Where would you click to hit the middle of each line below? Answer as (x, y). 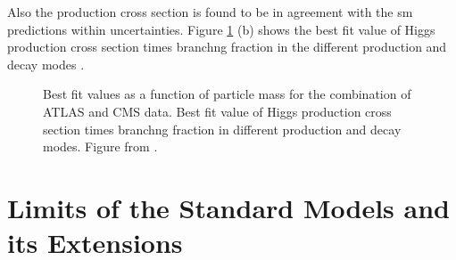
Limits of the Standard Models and (228, 207)
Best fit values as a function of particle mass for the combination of (227, 94)
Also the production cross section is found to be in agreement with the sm (210, 12)
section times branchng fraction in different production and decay (222, 129)
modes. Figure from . (100, 146)
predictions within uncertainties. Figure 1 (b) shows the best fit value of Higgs (221, 29)
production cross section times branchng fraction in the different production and (227, 47)
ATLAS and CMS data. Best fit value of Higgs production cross (217, 111)
